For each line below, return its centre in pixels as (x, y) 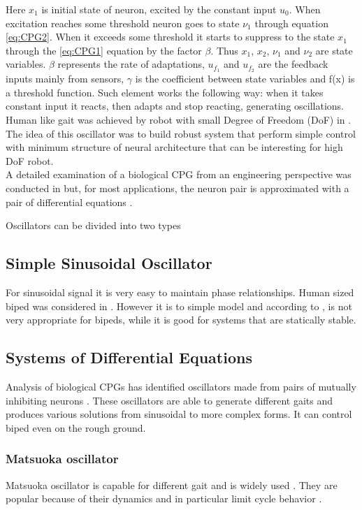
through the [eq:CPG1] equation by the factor (104, 50)
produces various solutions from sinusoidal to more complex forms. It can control (179, 414)
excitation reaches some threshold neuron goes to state (123, 23)
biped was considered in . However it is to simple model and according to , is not (179, 306)
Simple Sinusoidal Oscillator (109, 263)
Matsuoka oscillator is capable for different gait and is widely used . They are (172, 484)
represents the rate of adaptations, (131, 64)
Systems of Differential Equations (129, 357)
